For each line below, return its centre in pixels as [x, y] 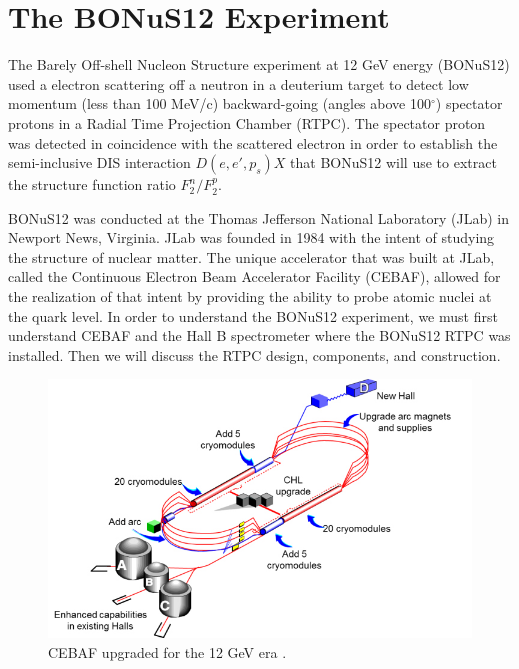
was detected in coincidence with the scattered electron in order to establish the [253, 142]
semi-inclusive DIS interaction [99, 162]
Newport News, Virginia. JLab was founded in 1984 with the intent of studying [251, 237]
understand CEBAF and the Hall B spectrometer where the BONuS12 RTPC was [259, 335]
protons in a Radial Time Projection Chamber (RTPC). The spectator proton [247, 122]
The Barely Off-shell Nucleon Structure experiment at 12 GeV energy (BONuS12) [259, 64]
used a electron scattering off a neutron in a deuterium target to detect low [238, 83]
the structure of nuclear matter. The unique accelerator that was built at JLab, [251, 256]
